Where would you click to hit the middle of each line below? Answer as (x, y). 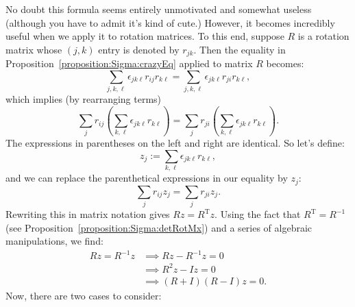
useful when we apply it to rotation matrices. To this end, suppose (145, 36)
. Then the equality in (240, 49)
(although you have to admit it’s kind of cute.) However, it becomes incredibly (170, 22)
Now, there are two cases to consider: (84, 296)
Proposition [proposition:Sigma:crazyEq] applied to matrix (129, 63)
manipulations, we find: (54, 241)
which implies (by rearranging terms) (84, 99)
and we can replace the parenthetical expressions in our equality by (147, 178)
